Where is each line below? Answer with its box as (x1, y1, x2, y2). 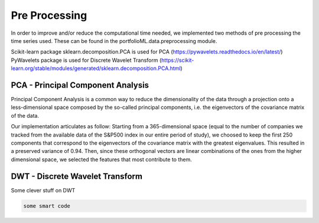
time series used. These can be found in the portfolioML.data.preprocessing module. (11, 37, 217, 44)
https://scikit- (161, 56, 194, 64)
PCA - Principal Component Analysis (11, 80, 149, 90)
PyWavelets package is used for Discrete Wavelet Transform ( (11, 56, 162, 64)
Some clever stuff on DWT (11, 187, 76, 194)
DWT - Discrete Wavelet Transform (11, 171, 143, 181)
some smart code (23, 202, 71, 209)
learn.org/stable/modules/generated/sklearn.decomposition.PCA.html (11, 65, 181, 72)
